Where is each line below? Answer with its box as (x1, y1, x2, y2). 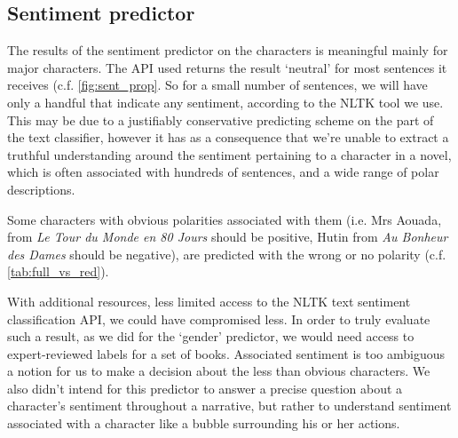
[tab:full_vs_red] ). (7, 262, 109, 281)
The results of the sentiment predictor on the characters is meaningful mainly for (7, 41, 448, 60)
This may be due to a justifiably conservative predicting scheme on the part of (7, 110, 434, 129)
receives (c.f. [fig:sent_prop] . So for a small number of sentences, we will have (7, 76, 428, 94)
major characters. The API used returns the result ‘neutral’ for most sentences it (7, 58, 447, 76)
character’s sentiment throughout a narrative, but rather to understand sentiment (7, 396, 452, 415)
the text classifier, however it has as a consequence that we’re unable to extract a (7, 128, 449, 147)
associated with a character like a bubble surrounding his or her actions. (7, 414, 400, 433)
